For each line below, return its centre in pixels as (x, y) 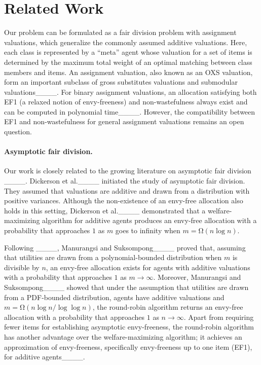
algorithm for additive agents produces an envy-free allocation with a (150, 220)
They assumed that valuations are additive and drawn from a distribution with (127, 190)
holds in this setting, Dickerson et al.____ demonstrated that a (105, 210)
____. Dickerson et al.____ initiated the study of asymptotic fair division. (125, 181)
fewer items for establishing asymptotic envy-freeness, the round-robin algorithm (129, 327)
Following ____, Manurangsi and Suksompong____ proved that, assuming (125, 247)
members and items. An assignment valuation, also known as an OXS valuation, (128, 72)
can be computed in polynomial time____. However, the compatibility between (130, 111)
